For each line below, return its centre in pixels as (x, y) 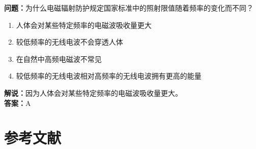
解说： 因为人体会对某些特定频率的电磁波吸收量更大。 (93, 92)
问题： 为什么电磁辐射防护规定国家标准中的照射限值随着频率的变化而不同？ (129, 8)
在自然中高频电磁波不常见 (59, 59)
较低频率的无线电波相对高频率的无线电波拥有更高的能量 (109, 76)
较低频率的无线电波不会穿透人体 (69, 42)
